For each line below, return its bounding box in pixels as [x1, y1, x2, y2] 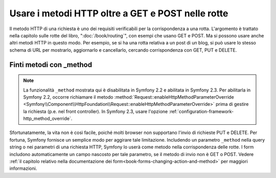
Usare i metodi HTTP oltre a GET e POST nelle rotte [9, 8, 228, 19]
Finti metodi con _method [9, 60, 92, 69]
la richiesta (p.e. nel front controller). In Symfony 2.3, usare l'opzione [23, 108, 168, 115]
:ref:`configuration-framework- [169, 108, 234, 115]
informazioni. [9, 165, 37, 171]
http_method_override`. [23, 116, 73, 122]
